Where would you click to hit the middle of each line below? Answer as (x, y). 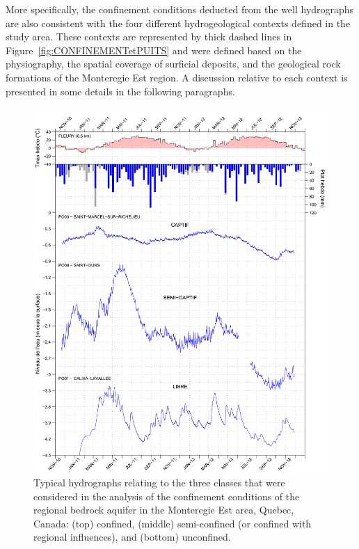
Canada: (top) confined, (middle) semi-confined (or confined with (173, 523)
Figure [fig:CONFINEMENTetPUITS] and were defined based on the (154, 50)
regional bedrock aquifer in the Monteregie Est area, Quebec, (164, 510)
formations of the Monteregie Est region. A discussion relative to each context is (177, 77)
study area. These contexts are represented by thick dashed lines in (149, 37)
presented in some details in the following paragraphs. (120, 91)
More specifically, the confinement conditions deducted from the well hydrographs (180, 9)
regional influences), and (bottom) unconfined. (132, 537)
